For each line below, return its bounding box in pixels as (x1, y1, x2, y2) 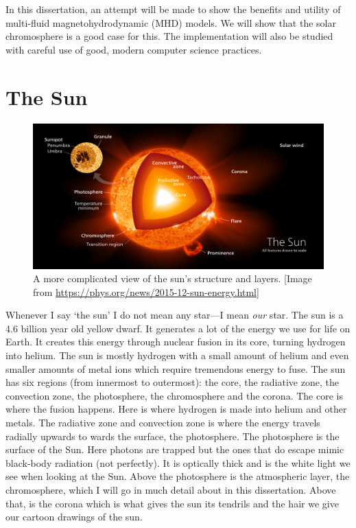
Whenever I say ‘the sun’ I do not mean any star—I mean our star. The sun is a (5, 308, 344, 322)
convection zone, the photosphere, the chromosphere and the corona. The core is (5, 388, 343, 402)
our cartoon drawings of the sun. (5, 509, 143, 524)
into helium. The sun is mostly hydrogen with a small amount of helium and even (5, 348, 349, 363)
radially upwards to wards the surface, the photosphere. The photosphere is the (5, 428, 340, 443)
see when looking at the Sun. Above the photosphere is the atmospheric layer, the (5, 469, 350, 483)
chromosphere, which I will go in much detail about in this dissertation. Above (5, 483, 336, 496)
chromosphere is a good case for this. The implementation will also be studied (5, 29, 333, 43)
